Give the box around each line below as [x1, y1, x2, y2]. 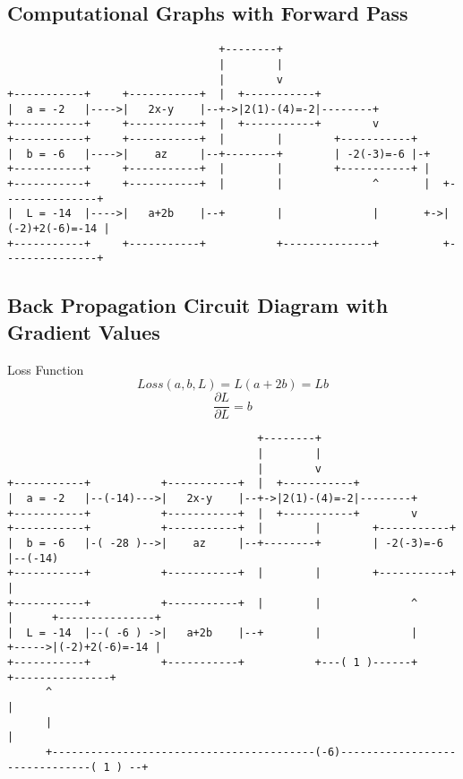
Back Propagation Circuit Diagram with [7, 291, 389, 319]
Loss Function [7, 359, 84, 378]
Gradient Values [7, 317, 160, 345]
